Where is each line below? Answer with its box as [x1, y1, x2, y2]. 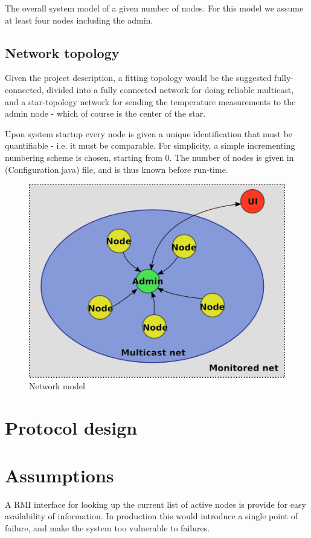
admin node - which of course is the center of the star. [5, 107, 206, 120]
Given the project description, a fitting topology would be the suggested [5, 71, 272, 84]
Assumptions [5, 462, 114, 487]
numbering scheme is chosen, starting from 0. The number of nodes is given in [5, 151, 294, 163]
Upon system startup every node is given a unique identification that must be [5, 127, 293, 140]
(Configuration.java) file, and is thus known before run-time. [5, 163, 228, 175]
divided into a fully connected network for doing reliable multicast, [46, 83, 294, 96]
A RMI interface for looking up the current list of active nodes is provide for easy [5, 497, 306, 510]
